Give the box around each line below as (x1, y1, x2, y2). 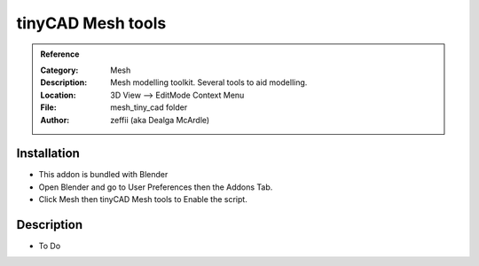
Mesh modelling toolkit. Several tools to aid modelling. (110, 77, 308, 88)
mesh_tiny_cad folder (110, 102, 188, 113)
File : (40, 102, 57, 113)
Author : (40, 114, 70, 125)
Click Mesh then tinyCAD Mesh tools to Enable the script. (38, 194, 247, 205)
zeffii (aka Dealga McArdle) (110, 114, 210, 125)
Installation (16, 146, 80, 161)
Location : (40, 90, 76, 100)
